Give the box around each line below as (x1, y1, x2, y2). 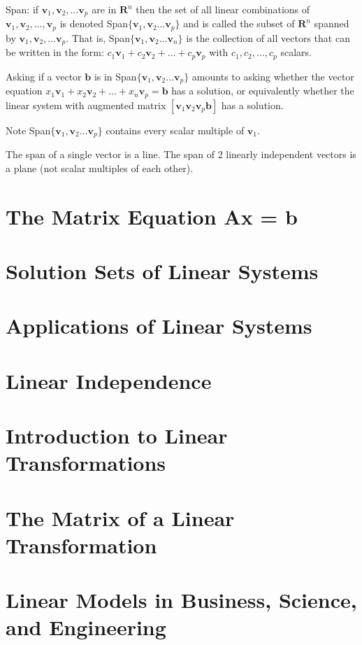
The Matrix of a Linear (6, 503, 235, 532)
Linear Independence (6, 366, 212, 395)
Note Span (6, 122, 51, 137)
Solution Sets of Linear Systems (6, 256, 319, 285)
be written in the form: (6, 45, 104, 59)
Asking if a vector (6, 69, 82, 83)
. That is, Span (66, 30, 131, 45)
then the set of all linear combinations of (136, 2, 310, 16)
